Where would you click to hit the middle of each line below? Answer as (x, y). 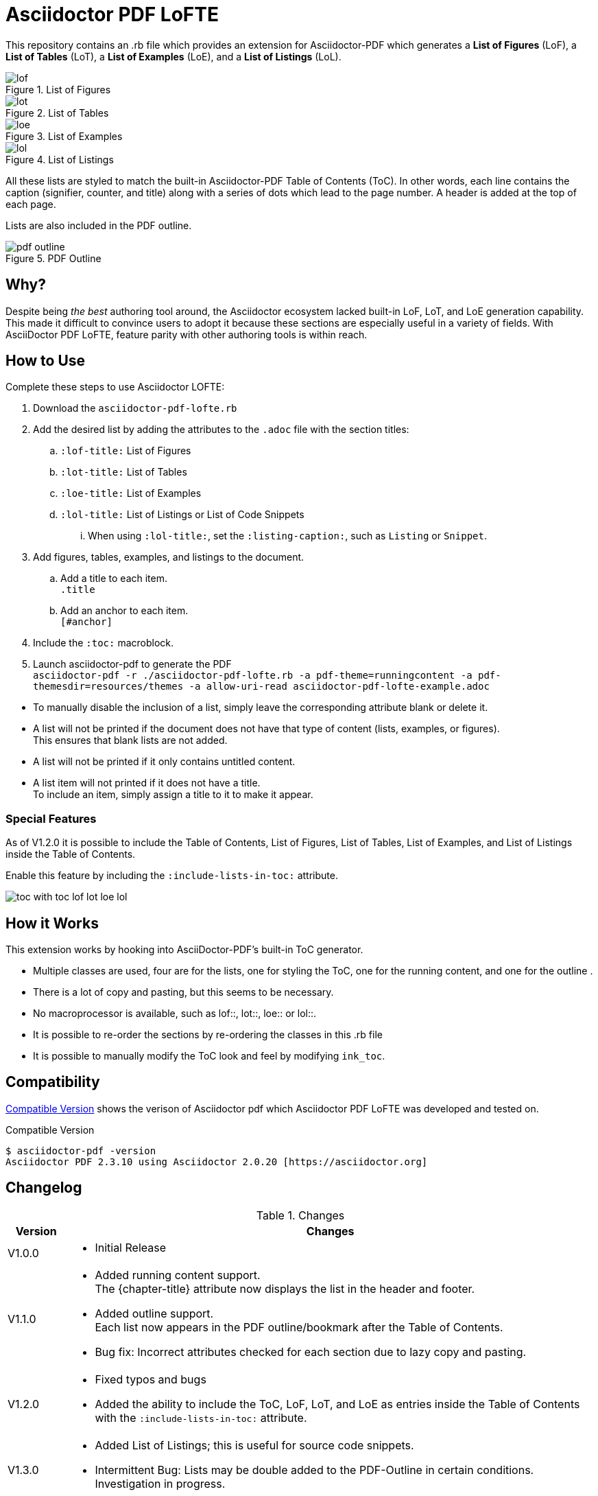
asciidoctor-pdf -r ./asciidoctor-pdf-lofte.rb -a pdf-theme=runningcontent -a (253, 676)
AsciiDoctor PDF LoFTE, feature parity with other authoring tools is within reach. (187, 334)
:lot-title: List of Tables (124, 472)
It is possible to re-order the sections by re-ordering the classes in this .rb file (208, 1035)
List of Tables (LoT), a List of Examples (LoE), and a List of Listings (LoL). (174, 56)
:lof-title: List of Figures (126, 451)
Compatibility (53, 1082)
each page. (31, 204)
